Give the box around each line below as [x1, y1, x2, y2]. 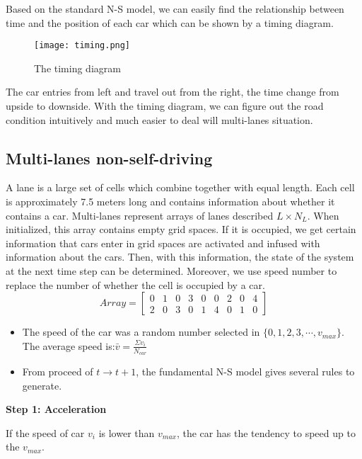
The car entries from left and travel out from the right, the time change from [6, 84, 339, 99]
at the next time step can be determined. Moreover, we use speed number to [6, 263, 337, 278]
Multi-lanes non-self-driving [6, 147, 213, 169]
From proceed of [22, 364, 93, 378]
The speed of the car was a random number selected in [22, 324, 260, 339]
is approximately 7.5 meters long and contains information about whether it [6, 194, 335, 209]
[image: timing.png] [34, 40, 131, 51]
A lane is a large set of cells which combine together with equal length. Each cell [6, 180, 355, 195]
